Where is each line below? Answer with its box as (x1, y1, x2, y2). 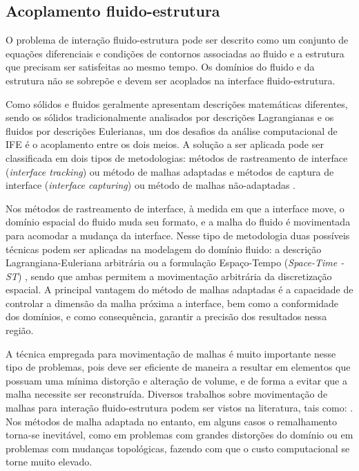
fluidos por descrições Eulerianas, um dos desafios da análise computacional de (6, 123, 338, 138)
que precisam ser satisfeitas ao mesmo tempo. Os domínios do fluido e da (6, 59, 315, 74)
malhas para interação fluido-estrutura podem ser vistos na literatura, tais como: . (6, 400, 353, 415)
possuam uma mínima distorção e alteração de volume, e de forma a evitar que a (6, 373, 347, 387)
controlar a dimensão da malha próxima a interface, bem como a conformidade (6, 295, 339, 310)
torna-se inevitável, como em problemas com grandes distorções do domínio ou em (6, 427, 353, 442)
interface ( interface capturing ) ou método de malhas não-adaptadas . (6, 178, 296, 192)
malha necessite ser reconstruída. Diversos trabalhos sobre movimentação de (6, 387, 328, 401)
